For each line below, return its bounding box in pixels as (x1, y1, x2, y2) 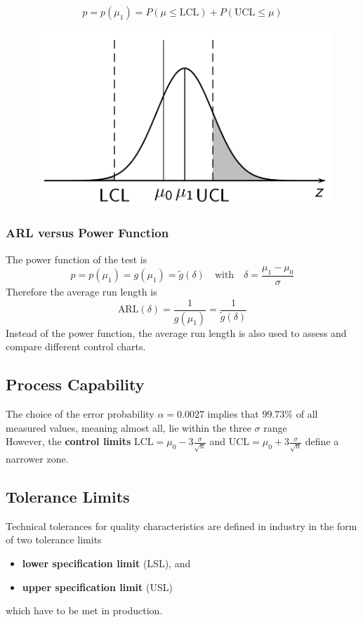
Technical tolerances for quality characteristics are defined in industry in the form (6, 518, 357, 533)
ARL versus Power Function (6, 224, 169, 241)
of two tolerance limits (6, 532, 102, 547)
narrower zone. (6, 451, 69, 466)
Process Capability (6, 373, 145, 395)
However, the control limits (6, 434, 131, 449)
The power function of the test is (6, 251, 147, 266)
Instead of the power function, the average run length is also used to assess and (6, 325, 347, 340)
